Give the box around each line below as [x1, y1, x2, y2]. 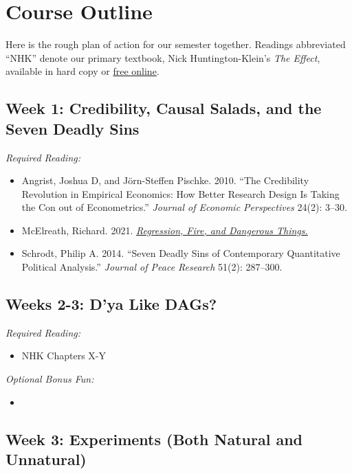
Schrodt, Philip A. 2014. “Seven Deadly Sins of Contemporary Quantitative [21, 246, 340, 260]
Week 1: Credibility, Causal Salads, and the [5, 98, 322, 119]
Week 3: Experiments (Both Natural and [5, 428, 302, 449]
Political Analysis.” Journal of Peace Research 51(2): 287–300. [21, 260, 283, 274]
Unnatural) [5, 449, 87, 470]
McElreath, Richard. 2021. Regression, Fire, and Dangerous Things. [21, 223, 308, 237]
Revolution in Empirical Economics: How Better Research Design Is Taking [21, 186, 340, 201]
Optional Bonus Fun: [5, 372, 94, 386]
